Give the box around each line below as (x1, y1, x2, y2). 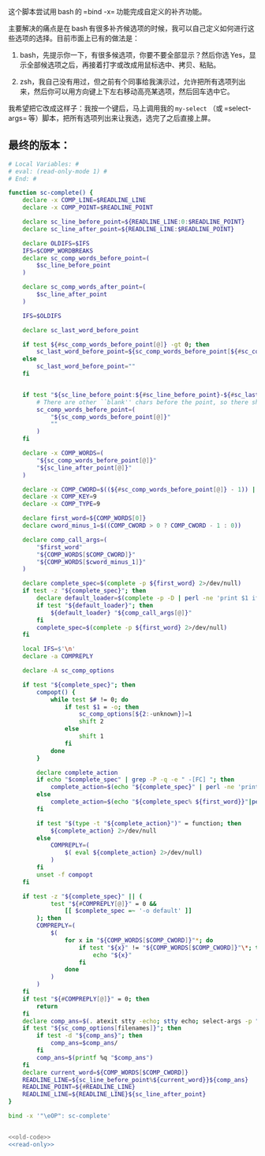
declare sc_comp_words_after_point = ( (22, 283, 147, 291)
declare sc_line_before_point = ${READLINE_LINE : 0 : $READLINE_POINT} (22, 218, 245, 226)
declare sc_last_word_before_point (22, 326, 140, 334)
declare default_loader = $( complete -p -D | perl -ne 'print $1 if (36, 594, 259, 602)
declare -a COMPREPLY (22, 653, 93, 660)
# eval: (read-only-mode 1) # (8, 167, 108, 175)
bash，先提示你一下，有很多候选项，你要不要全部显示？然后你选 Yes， (19, 51, 250, 59)
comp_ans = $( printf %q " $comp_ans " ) (36, 1053, 154, 1061)
